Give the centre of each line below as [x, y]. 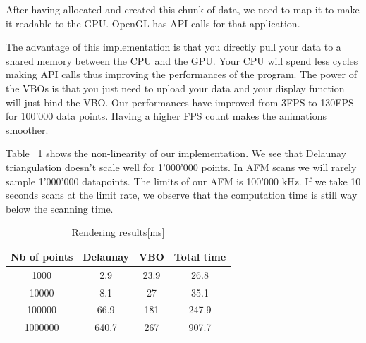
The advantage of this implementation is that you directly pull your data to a [173, 47]
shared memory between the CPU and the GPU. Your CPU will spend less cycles [182, 60]
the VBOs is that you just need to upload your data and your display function [175, 88]
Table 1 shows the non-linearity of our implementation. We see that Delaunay [176, 153]
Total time [200, 256]
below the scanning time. [60, 208]
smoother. [27, 129]
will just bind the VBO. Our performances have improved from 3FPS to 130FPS [180, 102]
